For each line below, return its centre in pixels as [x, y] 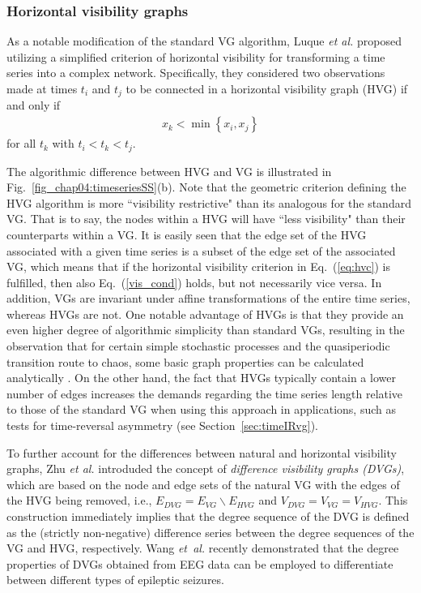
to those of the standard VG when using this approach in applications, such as [202, 409]
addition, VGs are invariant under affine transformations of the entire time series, [208, 298]
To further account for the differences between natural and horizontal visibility [202, 452]
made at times [42, 88]
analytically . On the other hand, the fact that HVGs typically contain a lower [201, 378]
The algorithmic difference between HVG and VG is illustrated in [169, 171]
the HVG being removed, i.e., [79, 500]
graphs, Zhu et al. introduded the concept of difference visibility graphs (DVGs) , [206, 468]
